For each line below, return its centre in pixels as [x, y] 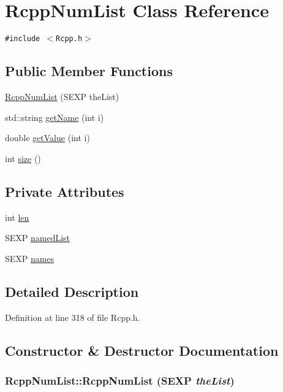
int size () [23, 158]
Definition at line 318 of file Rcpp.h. [73, 317]
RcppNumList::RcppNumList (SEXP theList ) [120, 380]
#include [23, 39]
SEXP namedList [38, 238]
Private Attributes [65, 191]
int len [17, 217]
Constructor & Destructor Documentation [142, 350]
